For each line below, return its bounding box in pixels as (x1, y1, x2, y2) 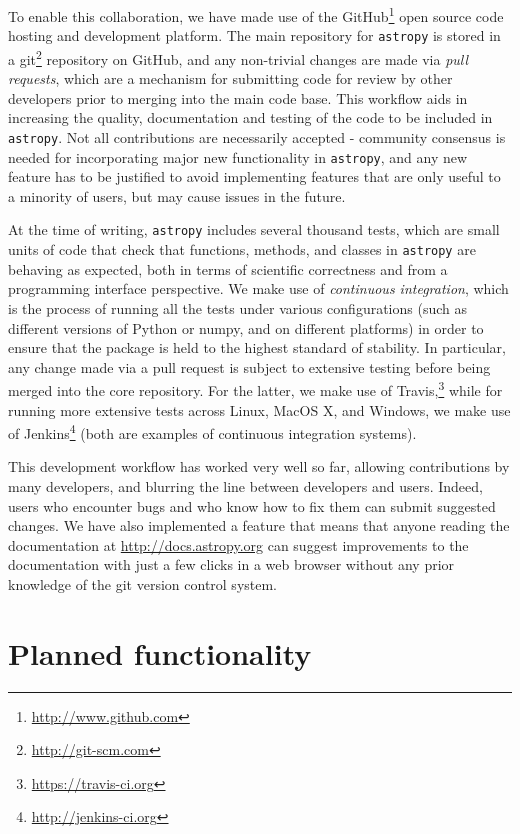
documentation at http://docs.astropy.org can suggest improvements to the (8, 534, 469, 555)
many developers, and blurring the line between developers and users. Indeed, (8, 476, 483, 496)
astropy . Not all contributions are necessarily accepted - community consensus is (8, 126, 506, 147)
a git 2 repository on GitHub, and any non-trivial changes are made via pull (8, 45, 469, 69)
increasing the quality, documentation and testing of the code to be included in (8, 107, 493, 128)
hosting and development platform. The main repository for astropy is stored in (8, 25, 501, 46)
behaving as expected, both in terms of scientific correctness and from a (8, 258, 448, 279)
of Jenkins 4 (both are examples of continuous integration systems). (8, 420, 417, 443)
